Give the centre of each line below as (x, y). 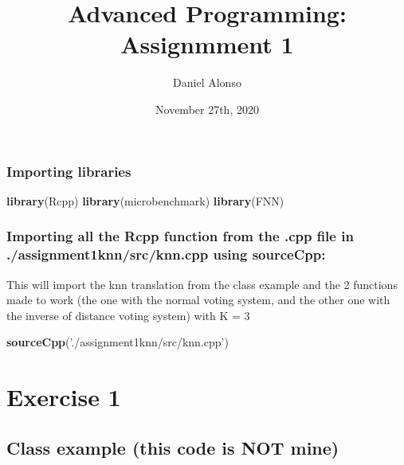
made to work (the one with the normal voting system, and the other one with (198, 300)
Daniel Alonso (207, 82)
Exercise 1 (64, 397)
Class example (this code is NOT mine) (173, 447)
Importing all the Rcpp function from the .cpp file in (180, 236)
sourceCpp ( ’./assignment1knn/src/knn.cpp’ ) (118, 342)
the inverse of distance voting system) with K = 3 (128, 315)
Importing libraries (69, 171)
